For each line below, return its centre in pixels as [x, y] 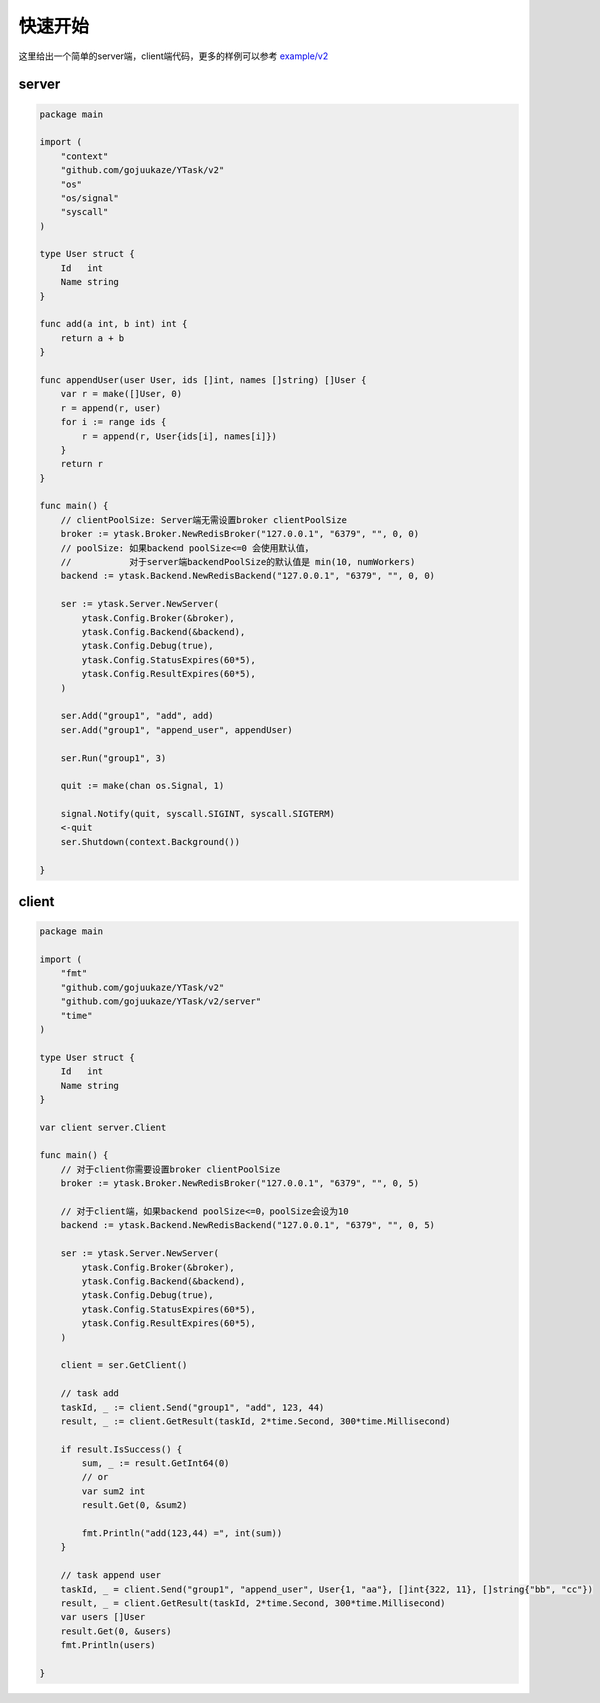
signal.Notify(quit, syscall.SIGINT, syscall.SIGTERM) [197, 814]
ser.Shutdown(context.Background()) [150, 841]
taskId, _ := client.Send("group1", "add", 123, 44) [192, 1407]
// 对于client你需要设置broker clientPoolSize [170, 1169]
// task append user [111, 1575]
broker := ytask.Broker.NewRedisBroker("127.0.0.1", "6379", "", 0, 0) [240, 534]
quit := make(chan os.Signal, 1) [142, 786]
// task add [90, 1393]
